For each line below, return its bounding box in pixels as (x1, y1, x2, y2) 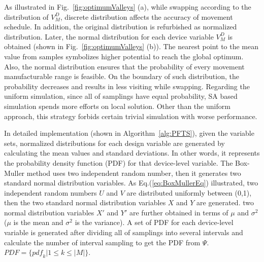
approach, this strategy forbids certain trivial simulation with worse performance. (4, 110, 257, 121)
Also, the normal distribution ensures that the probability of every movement (4, 61, 245, 71)
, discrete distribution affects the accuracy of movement (60, 11, 233, 22)
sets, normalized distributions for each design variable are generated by (4, 137, 225, 148)
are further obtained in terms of (129, 207, 228, 217)
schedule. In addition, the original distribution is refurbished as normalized (4, 21, 237, 32)
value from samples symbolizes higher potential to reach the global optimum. (4, 51, 244, 61)
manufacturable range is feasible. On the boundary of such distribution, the (4, 71, 239, 82)
